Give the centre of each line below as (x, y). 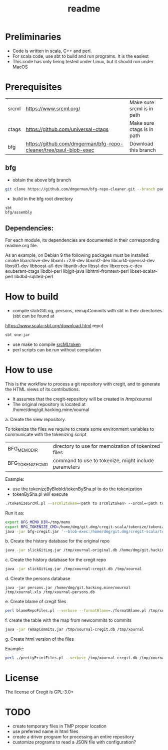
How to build (32, 297)
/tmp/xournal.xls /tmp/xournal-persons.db (50, 592)
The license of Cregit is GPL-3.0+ (39, 692)
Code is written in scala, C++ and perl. (52, 51)
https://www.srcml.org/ (53, 108)
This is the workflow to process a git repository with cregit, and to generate (83, 384)
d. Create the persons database (38, 579)
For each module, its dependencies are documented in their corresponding (82, 240)
